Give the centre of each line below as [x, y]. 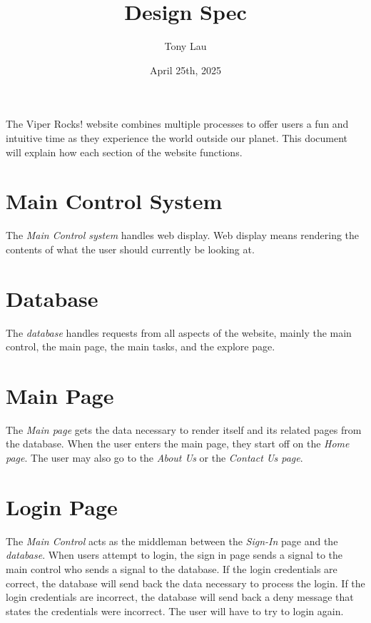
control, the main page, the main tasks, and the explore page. [141, 346]
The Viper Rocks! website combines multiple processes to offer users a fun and [177, 124]
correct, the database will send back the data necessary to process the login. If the [185, 583]
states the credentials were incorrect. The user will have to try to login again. [175, 611]
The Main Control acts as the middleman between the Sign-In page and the [172, 541]
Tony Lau [185, 46]
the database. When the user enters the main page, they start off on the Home [178, 444]
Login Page [62, 506]
